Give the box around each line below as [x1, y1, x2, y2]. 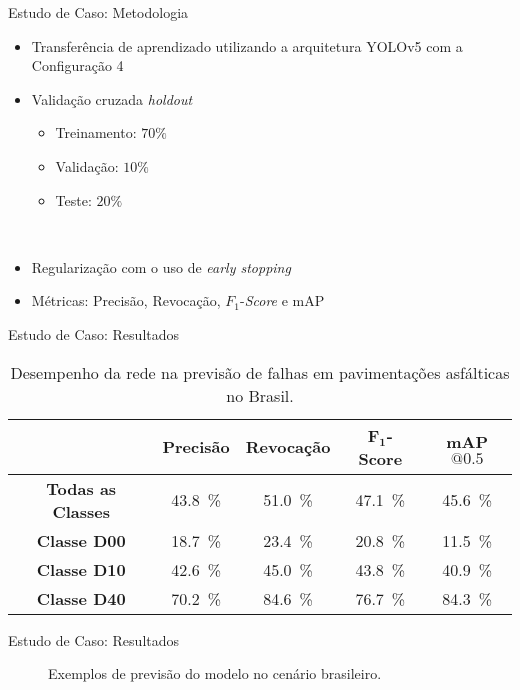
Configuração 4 [31, 55, 124, 76]
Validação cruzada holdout [31, 88, 193, 109]
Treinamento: [55, 122, 137, 143]
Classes [52, 499, 111, 523]
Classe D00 [36, 528, 126, 552]
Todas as [46, 476, 117, 500]
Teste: [55, 189, 92, 210]
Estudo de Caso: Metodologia [8, 2, 189, 22]
